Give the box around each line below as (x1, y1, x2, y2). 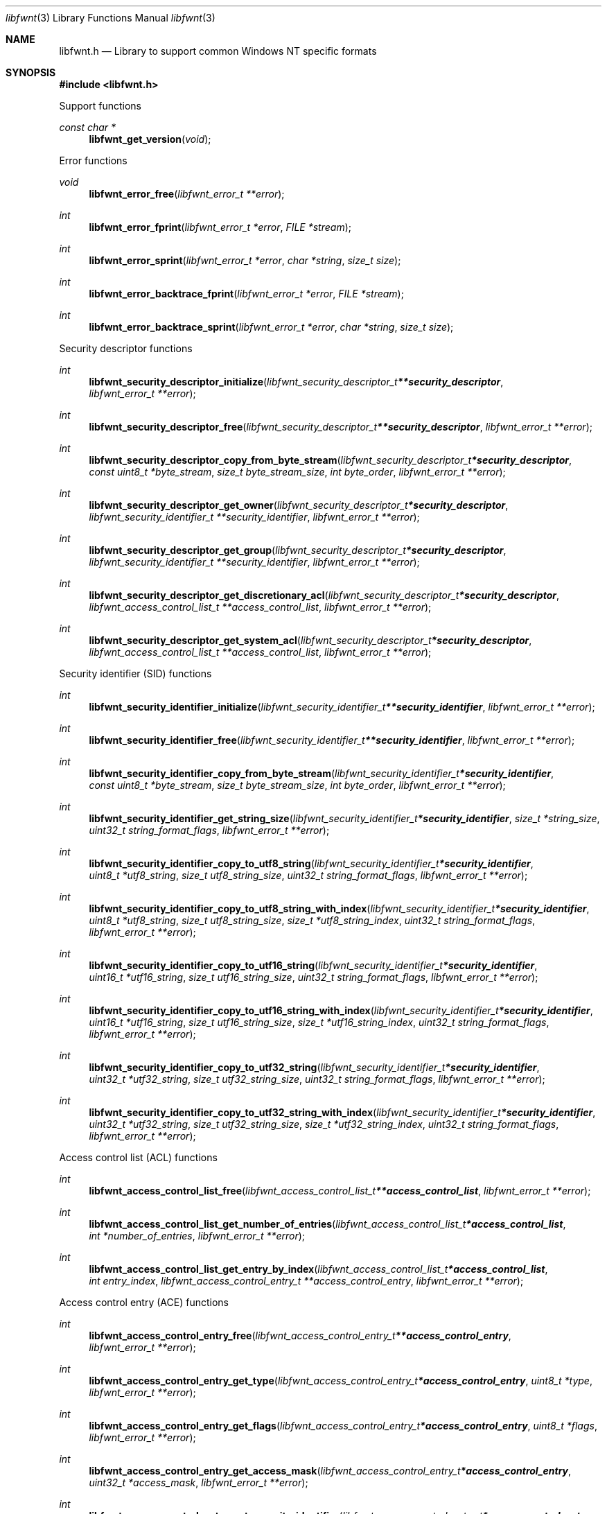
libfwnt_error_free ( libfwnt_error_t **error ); (89, 188, 285, 200)
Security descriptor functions (59, 342, 193, 354)
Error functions (59, 155, 127, 166)
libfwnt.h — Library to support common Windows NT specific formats (59, 45, 377, 57)
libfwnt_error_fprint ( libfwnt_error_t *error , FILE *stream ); (89, 221, 352, 233)
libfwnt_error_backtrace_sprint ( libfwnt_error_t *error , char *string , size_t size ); (89, 321, 454, 333)
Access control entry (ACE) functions (59, 1296, 229, 1308)
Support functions (59, 100, 141, 112)
